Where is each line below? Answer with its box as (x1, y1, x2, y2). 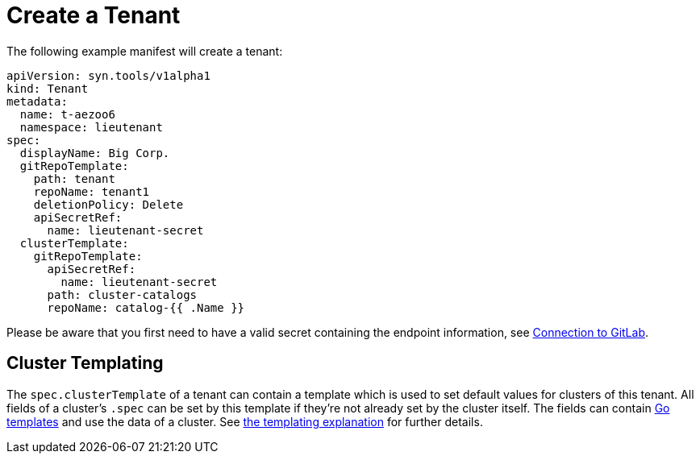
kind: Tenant (6, 81, 89, 95)
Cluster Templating (6, 353, 164, 374)
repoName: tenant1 (33, 184, 150, 198)
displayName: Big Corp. (19, 146, 170, 160)
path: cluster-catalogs (47, 288, 198, 301)
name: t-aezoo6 (19, 107, 115, 121)
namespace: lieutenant (19, 120, 163, 134)
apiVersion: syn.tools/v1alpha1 (6, 68, 210, 82)
